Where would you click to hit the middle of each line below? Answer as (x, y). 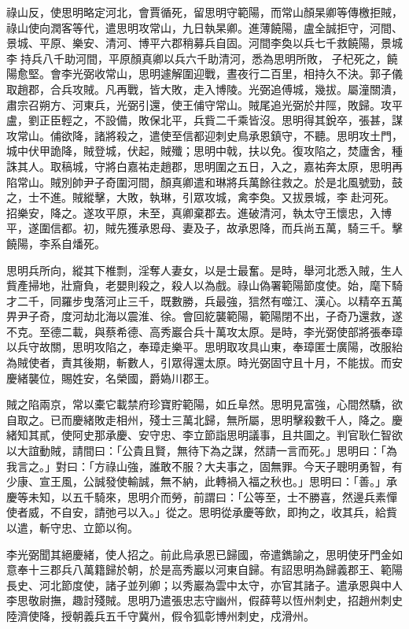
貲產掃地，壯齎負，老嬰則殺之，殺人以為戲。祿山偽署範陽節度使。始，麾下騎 (204, 285)
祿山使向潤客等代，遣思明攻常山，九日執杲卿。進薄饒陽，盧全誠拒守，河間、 (204, 27)
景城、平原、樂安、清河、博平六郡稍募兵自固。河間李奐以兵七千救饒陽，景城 (204, 43)
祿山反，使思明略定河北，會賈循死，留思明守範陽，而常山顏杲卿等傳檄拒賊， (204, 12)
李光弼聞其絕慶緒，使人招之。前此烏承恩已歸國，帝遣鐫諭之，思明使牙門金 (199, 554)
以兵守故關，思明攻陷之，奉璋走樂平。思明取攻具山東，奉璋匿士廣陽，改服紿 (204, 347)
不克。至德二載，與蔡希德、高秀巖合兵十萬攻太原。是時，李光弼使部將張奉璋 (204, 331)
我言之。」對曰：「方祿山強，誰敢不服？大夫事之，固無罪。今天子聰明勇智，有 (204, 466)
